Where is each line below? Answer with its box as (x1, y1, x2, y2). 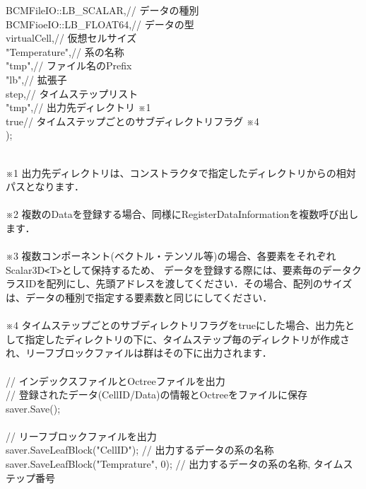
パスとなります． (6, 179, 85, 194)
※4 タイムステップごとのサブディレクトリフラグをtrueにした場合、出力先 (6, 318, 346, 333)
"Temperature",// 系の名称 (6, 44, 124, 59)
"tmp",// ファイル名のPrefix (6, 58, 132, 73)
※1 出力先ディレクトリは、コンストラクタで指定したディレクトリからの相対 (6, 165, 356, 180)
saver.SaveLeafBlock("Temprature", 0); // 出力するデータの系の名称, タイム (6, 456, 343, 471)
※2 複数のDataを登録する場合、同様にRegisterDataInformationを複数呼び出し (6, 207, 359, 222)
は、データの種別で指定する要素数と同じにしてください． (6, 289, 273, 304)
